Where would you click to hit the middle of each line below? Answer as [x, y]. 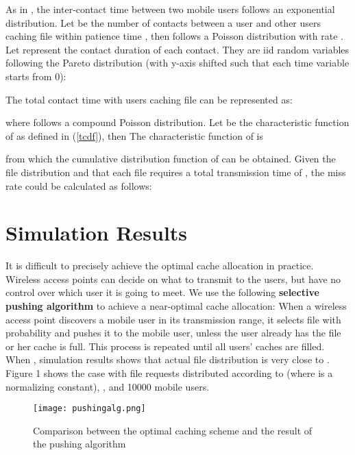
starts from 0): [36, 76]
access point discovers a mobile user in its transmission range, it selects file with [173, 319]
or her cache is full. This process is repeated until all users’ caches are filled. [165, 346]
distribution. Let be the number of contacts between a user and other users [163, 22]
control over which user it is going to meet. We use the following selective [162, 292]
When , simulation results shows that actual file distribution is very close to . [168, 359]
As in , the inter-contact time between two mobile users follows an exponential [170, 9]
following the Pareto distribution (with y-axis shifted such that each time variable [177, 63]
